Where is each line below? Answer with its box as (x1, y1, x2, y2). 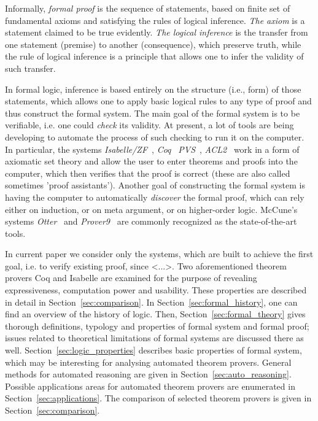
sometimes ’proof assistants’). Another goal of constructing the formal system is (5, 179, 305, 191)
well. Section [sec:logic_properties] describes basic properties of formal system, (5, 344, 302, 357)
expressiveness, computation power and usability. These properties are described (5, 284, 307, 296)
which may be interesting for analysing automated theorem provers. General (5, 355, 292, 368)
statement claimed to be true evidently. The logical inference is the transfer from (5, 26, 308, 39)
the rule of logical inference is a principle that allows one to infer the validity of (5, 50, 304, 63)
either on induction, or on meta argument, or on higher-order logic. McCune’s (5, 203, 298, 215)
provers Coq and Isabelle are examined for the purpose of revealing (5, 271, 257, 284)
